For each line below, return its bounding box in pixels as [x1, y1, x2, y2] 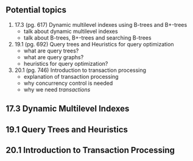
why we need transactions [23, 85, 91, 93]
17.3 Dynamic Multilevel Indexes [5, 104, 130, 114]
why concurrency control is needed [23, 79, 113, 87]
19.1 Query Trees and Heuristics [5, 124, 128, 135]
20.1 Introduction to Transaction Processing [5, 145, 175, 155]
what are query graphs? [23, 53, 84, 60]
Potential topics [5, 5, 67, 15]
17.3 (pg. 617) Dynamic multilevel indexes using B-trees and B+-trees [14, 21, 188, 28]
